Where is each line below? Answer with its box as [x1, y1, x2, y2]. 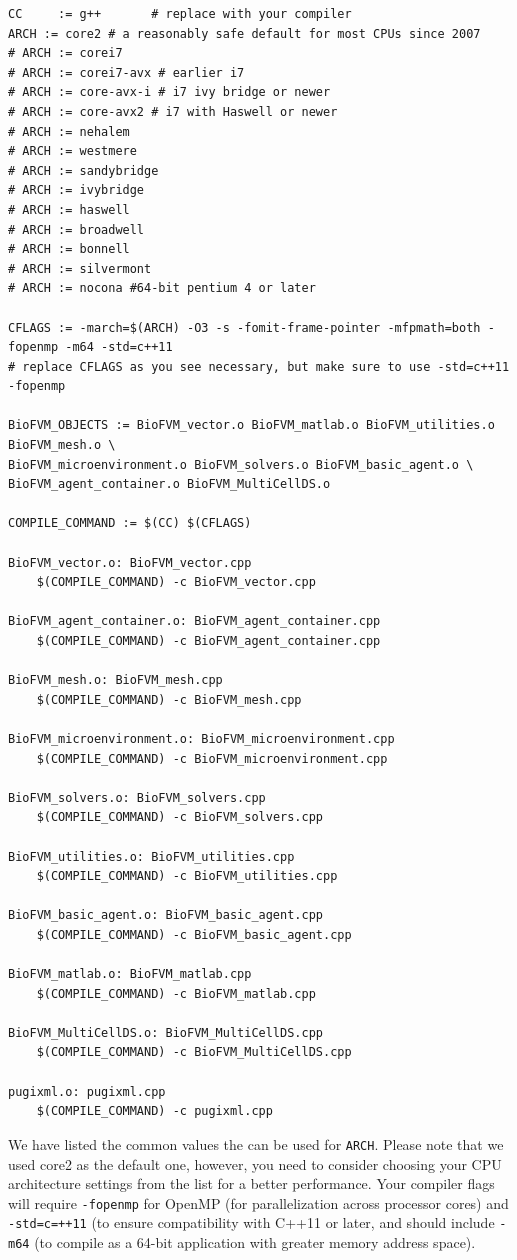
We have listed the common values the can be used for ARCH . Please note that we [8, 1133, 504, 1154]
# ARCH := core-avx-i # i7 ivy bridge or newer [8, 85, 331, 100]
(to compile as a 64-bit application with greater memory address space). [34, 1232, 476, 1252]
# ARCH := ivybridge [8, 183, 145, 198]
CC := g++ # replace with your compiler [8, 7, 352, 21]
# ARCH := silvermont [8, 261, 152, 276]
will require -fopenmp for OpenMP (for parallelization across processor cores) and [8, 1192, 509, 1213]
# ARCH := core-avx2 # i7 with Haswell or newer [8, 104, 338, 119]
